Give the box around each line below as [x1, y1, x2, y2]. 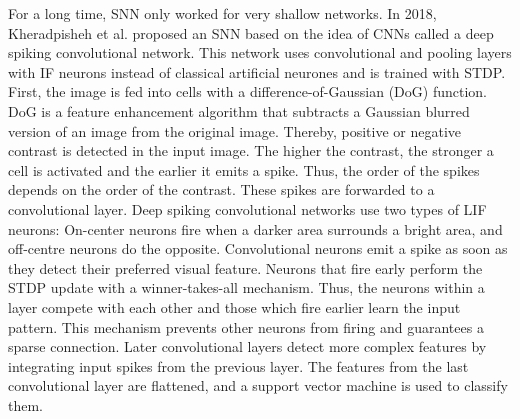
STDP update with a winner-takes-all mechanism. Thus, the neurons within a [8, 277, 485, 298]
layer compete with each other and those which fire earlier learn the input [8, 296, 461, 317]
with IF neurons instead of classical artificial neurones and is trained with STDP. [8, 61, 506, 82]
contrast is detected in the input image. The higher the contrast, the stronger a [8, 140, 494, 161]
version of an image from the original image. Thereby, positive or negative [8, 120, 462, 141]
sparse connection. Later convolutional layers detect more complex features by [8, 336, 487, 357]
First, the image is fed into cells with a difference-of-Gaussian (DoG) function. [8, 81, 487, 102]
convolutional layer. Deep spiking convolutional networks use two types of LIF [8, 198, 487, 219]
